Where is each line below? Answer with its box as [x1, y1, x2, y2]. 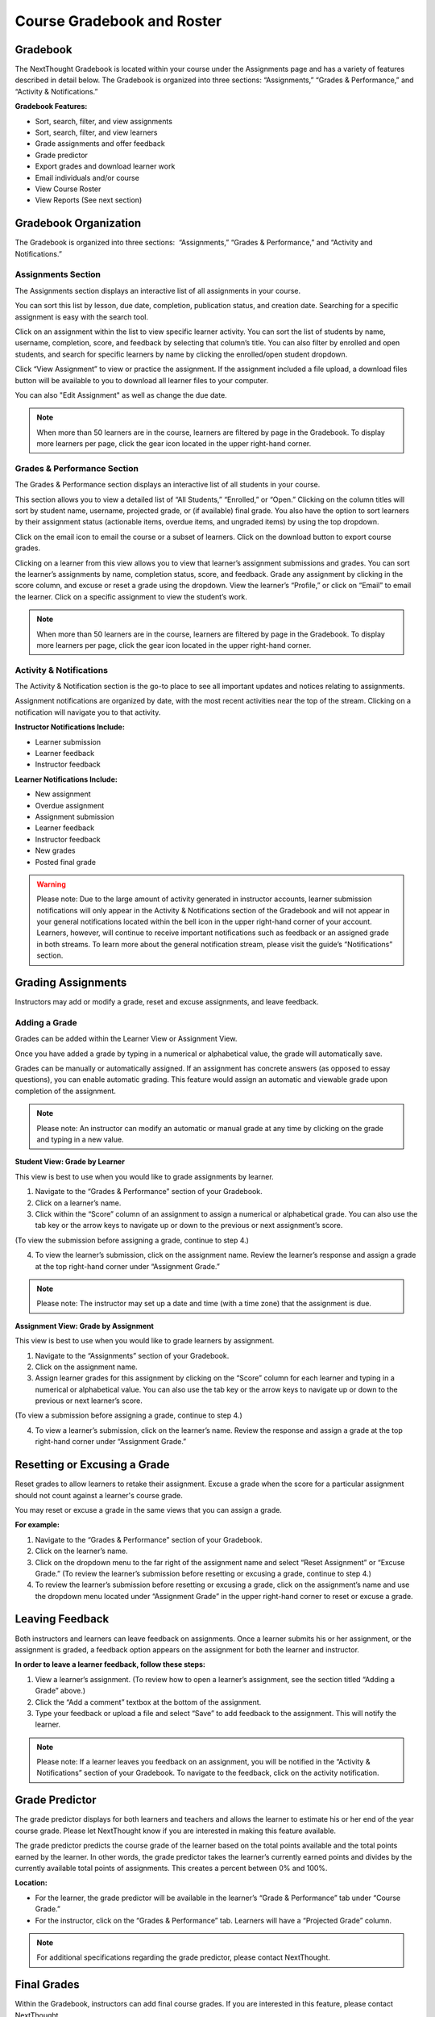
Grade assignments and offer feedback [35, 139, 165, 148]
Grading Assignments [14, 976, 127, 990]
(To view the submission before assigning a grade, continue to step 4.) [14, 1235, 250, 1245]
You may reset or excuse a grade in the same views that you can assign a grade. [14, 1505, 282, 1514]
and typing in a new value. [36, 1134, 124, 1145]
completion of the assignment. [14, 1086, 117, 1096]
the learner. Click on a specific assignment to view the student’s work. [14, 591, 247, 601]
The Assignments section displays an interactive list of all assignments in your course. [14, 286, 301, 295]
